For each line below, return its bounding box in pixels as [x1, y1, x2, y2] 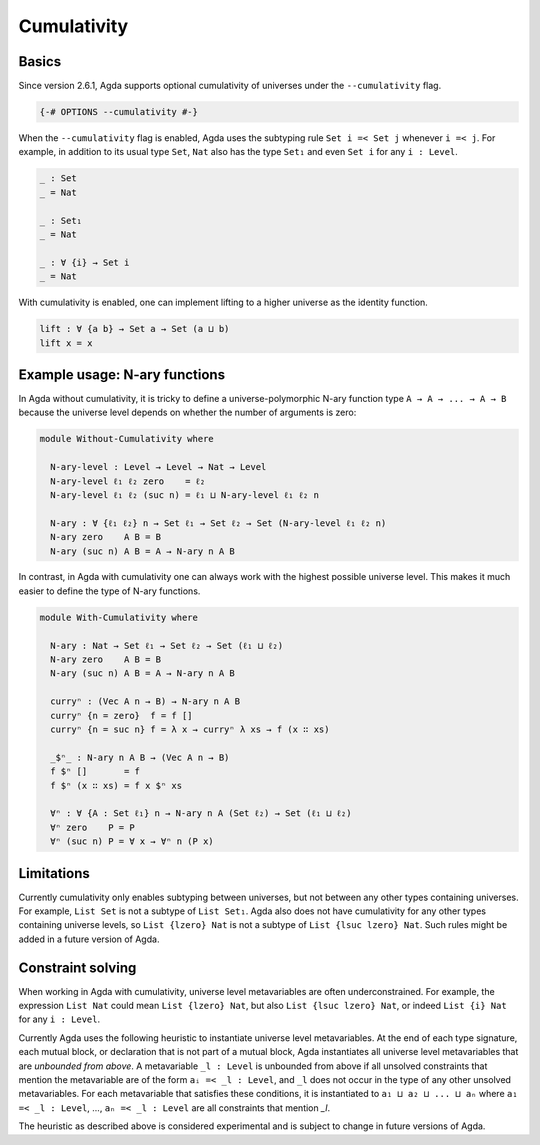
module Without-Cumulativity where [39, 433, 214, 445]
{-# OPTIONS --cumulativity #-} [39, 106, 199, 118]
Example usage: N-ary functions [18, 366, 225, 383]
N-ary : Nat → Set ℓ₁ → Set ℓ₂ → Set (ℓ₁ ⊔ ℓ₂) [50, 640, 284, 651]
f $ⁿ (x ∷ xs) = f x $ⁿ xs [50, 780, 183, 791]
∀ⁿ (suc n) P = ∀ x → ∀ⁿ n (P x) [50, 836, 214, 847]
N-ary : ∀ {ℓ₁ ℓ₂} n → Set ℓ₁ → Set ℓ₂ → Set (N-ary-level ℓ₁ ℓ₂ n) [50, 517, 387, 529]
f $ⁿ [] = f [50, 766, 140, 777]
